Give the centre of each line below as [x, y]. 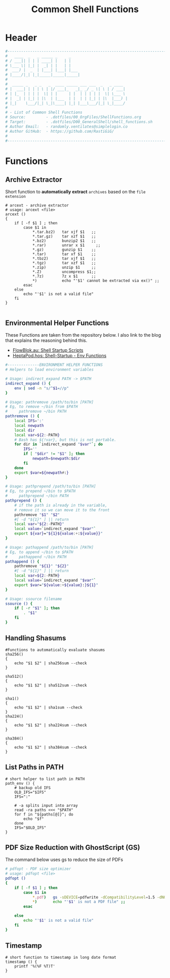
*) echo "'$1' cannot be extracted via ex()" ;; [96, 281]
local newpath [29, 425]
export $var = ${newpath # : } [42, 473]
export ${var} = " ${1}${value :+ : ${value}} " [58, 534]
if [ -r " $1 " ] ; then [37, 608]
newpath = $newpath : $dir [56, 459]
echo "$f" [34, 819]
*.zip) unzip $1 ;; [64, 268]
